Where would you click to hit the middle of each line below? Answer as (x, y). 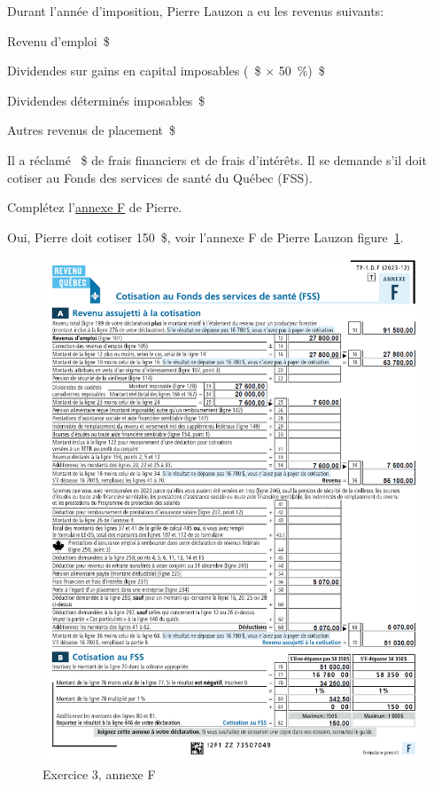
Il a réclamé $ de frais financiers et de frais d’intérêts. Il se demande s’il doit (217, 159)
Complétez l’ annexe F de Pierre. (95, 207)
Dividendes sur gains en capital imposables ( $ (134, 71)
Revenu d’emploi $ (58, 40)
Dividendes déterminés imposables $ (106, 100)
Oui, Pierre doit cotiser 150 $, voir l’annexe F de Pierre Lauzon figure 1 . (205, 237)
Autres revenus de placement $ (91, 130)
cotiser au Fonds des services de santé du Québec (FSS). (160, 177)
